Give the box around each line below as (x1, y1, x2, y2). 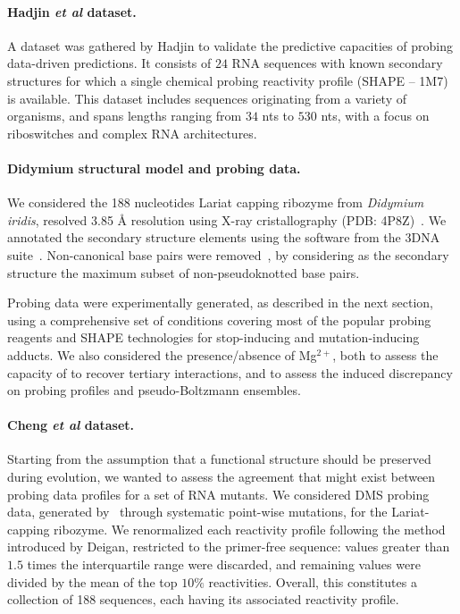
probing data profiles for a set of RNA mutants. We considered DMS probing (7, 484, 430, 503)
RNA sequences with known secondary (231, 54, 443, 72)
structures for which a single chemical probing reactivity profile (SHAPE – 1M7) (7, 71, 448, 89)
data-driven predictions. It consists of (7, 54, 212, 72)
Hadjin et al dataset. (7, 2, 137, 21)
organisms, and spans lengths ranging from (7, 106, 242, 125)
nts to (262, 106, 295, 125)
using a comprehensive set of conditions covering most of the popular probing (7, 310, 431, 329)
